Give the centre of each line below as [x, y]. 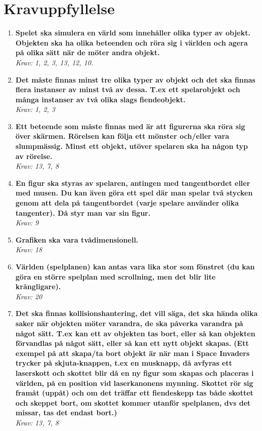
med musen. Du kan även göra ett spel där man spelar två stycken [134, 193]
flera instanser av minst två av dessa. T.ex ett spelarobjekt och [128, 89]
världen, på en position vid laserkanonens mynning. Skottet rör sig [134, 383]
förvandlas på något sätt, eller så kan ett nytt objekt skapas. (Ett [132, 343]
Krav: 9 [27, 223]
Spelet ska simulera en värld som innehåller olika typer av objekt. [133, 33]
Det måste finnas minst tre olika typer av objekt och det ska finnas [135, 79]
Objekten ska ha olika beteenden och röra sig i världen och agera [132, 42]
